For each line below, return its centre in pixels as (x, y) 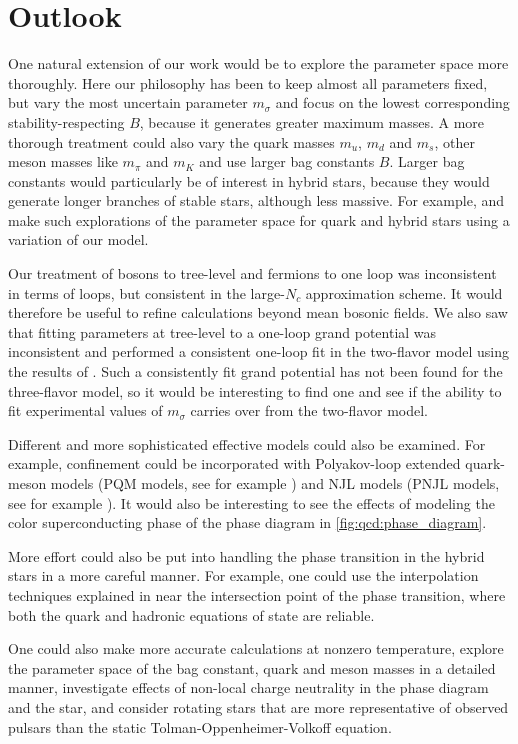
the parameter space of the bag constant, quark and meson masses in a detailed (252, 667)
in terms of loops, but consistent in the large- (146, 292)
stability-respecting (66, 121)
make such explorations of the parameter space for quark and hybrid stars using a (259, 219)
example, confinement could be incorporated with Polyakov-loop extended (234, 463)
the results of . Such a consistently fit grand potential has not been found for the (255, 371)
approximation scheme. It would (404, 292)
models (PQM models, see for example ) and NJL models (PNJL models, (275, 483)
